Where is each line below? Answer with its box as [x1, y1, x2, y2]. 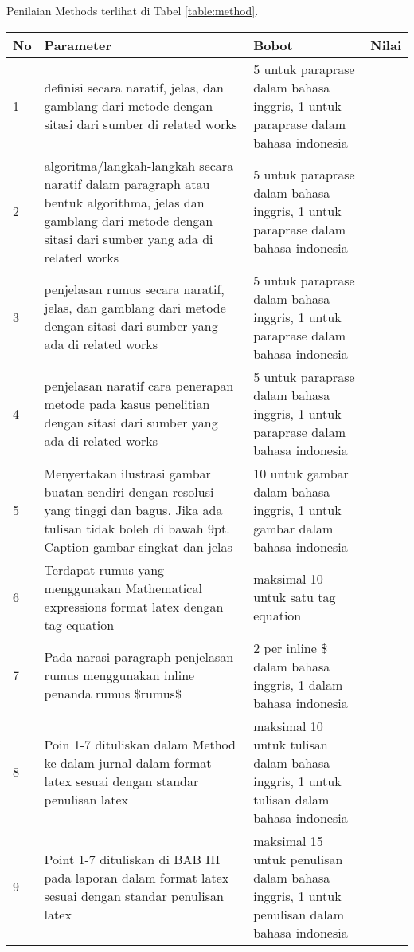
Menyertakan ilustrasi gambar [44, 463, 211, 482]
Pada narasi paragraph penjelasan [44, 647, 234, 667]
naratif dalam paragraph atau [44, 174, 210, 193]
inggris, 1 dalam [253, 675, 343, 694]
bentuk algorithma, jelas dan [44, 192, 205, 211]
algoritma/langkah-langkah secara [44, 155, 234, 175]
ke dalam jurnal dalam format [44, 753, 212, 772]
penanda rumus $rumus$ [44, 684, 182, 703]
